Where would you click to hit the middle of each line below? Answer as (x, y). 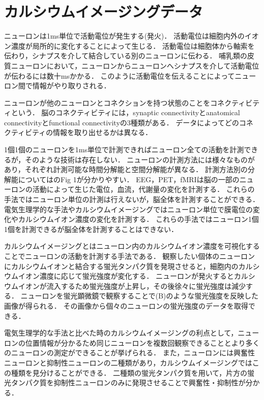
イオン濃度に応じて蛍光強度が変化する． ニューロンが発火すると (126, 276)
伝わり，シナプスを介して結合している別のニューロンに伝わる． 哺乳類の (126, 56)
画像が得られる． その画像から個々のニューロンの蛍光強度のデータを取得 (126, 305)
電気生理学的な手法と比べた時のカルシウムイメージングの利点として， (121, 333)
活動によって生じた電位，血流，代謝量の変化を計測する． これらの (143, 189)
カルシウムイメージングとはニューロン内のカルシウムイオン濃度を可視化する (132, 246)
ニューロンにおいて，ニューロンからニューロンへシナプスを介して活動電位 (135, 65)
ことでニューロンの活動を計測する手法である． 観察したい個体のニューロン (130, 256)
